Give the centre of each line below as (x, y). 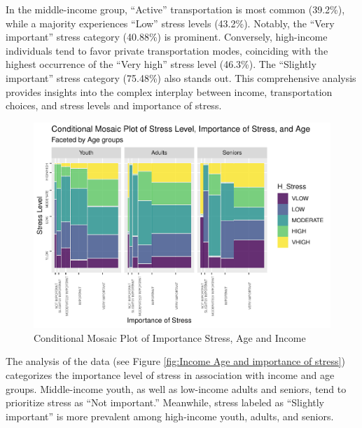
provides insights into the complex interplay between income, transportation (169, 91)
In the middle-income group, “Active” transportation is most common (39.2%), (175, 9)
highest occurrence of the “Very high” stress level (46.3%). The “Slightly (161, 64)
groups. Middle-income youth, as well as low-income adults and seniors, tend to (176, 388)
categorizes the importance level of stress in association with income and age (170, 375)
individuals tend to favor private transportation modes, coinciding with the (167, 50)
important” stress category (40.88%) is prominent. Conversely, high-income (167, 37)
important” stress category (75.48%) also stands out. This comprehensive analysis (181, 77)
